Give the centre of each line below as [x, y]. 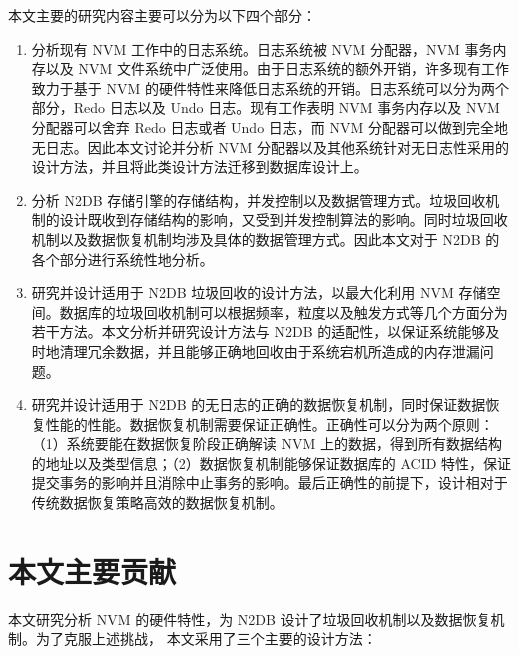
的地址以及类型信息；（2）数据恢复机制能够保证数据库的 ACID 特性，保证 [271, 462]
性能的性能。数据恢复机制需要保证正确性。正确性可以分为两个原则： [269, 423]
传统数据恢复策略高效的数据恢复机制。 [157, 502]
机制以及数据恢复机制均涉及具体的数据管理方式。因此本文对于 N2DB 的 [265, 238]
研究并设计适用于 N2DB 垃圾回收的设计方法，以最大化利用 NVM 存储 [259, 292]
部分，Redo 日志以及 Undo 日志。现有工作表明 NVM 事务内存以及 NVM [265, 107]
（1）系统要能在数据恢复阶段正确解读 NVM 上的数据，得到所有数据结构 [266, 443]
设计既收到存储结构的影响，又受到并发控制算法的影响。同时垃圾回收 [283, 219]
